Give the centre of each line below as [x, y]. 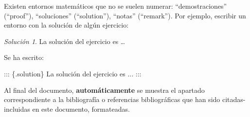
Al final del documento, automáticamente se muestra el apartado [104, 90]
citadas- [234, 99]
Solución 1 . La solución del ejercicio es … [65, 41]
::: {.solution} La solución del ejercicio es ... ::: [73, 73]
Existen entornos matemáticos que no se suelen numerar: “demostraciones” [116, 6]
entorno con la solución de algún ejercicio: [66, 25]
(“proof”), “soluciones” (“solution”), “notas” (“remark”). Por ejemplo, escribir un [125, 15]
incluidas [17, 109]
